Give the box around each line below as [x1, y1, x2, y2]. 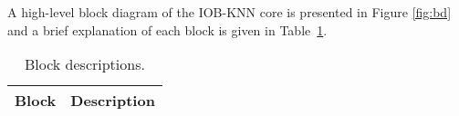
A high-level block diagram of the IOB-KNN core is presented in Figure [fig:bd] [7, 3, 452, 21]
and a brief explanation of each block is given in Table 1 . [7, 20, 328, 39]
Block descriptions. [24, 53, 145, 75]
